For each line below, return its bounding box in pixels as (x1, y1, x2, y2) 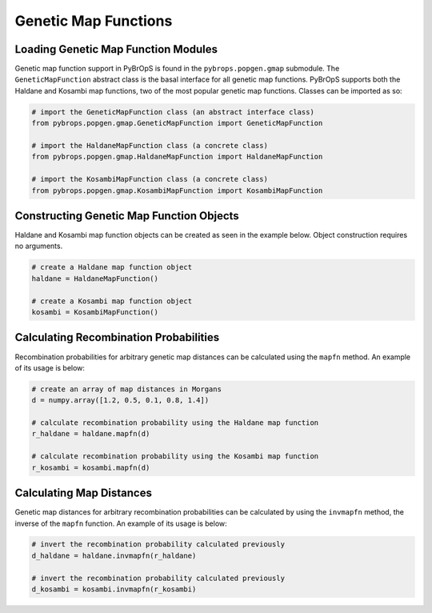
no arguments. (14, 241, 63, 251)
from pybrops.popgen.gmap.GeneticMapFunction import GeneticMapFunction (31, 118, 323, 128)
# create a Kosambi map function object (31, 296, 192, 306)
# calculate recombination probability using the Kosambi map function (31, 452, 319, 461)
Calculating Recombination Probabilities (14, 331, 220, 344)
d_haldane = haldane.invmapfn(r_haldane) (31, 551, 197, 560)
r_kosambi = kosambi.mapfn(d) (31, 463, 150, 472)
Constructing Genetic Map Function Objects (14, 209, 239, 222)
